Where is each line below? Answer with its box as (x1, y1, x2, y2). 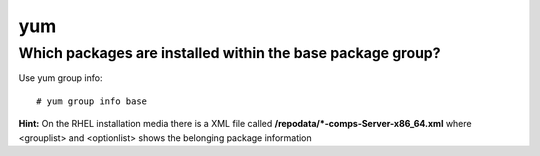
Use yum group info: (18, 72, 103, 84)
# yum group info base (36, 95, 148, 107)
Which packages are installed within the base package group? (18, 44, 441, 62)
